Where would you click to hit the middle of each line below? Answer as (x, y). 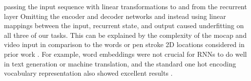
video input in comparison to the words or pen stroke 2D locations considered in (124, 44)
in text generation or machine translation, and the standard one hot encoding (120, 63)
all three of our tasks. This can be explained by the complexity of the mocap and (125, 35)
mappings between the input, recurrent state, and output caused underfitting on (124, 25)
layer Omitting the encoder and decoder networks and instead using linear (115, 16)
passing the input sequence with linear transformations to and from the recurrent (125, 6)
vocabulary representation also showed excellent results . (88, 73)
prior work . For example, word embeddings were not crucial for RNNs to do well (125, 54)
